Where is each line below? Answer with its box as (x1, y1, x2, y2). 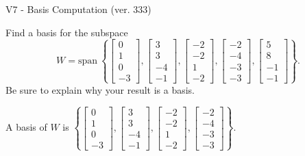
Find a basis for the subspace (5, 25, 128, 39)
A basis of (5, 120, 47, 134)
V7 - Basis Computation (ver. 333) (5, 2, 151, 16)
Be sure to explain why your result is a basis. (5, 82, 195, 96)
